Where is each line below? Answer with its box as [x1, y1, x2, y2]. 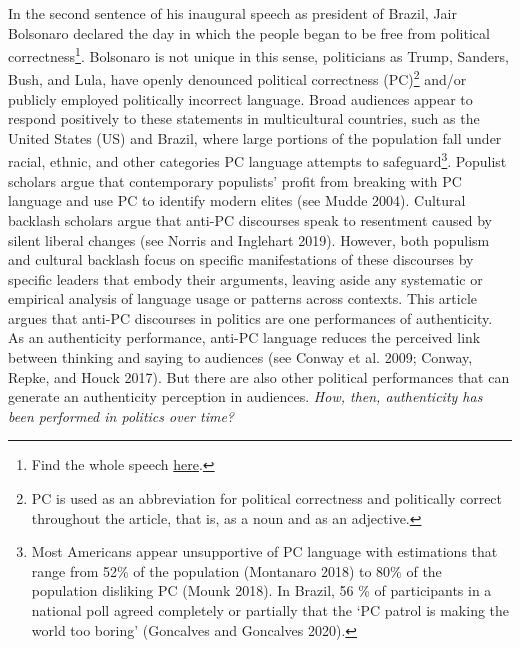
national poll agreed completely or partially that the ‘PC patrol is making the [31, 600, 510, 620]
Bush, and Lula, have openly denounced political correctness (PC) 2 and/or [8, 66, 467, 90]
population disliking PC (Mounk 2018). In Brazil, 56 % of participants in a [31, 580, 492, 601]
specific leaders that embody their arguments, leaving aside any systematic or [8, 268, 483, 289]
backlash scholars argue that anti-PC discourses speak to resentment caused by [8, 209, 492, 230]
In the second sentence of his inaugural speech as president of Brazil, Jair [8, 3, 457, 23]
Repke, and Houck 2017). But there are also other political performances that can [8, 366, 510, 387]
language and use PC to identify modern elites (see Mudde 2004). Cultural [8, 190, 466, 211]
